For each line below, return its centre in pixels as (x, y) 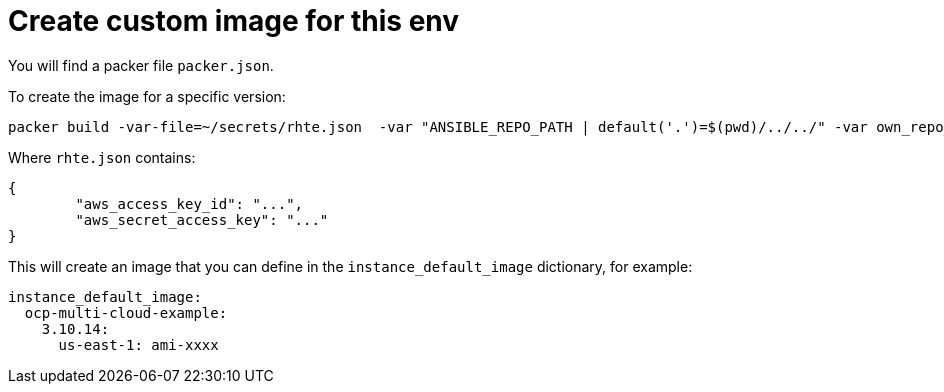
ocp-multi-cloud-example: (126, 312)
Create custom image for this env (234, 21)
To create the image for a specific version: (147, 96)
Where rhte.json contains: (102, 157)
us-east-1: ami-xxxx (138, 344)
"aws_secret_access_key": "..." (202, 219)
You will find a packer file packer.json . (141, 65)
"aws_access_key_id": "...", (189, 203)
